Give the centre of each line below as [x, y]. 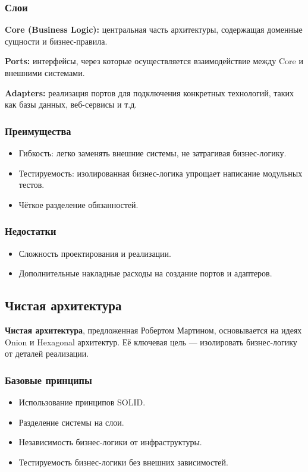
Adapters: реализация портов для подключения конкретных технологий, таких [150, 92]
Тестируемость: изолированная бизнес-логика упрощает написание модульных [161, 173]
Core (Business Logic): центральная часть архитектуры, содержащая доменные [154, 29]
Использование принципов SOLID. [82, 402]
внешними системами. [45, 73]
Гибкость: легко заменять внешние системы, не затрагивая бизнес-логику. [153, 153]
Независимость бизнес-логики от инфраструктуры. [110, 442]
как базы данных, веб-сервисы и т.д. [71, 104]
